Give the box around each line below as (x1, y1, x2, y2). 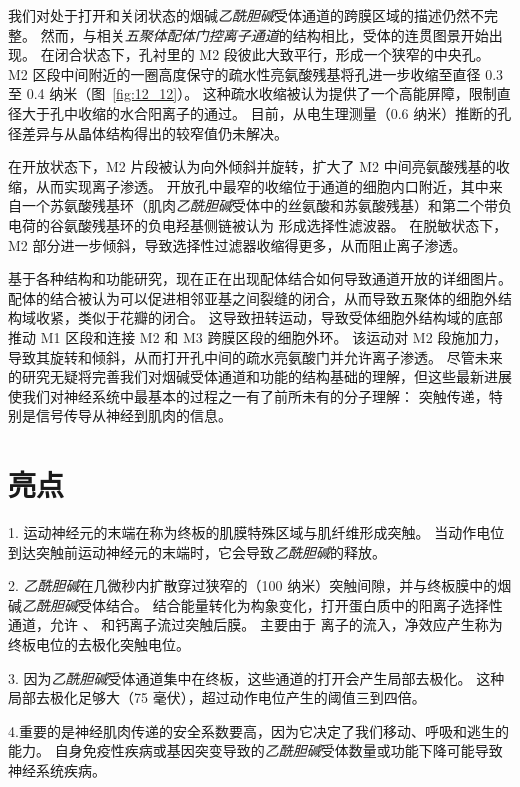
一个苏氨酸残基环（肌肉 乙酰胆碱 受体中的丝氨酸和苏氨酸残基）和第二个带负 (21, 195, 512, 216)
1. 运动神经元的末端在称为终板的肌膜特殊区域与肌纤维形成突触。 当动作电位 (8, 522, 505, 542)
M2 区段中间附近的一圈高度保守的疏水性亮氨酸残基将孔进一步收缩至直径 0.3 (8, 63, 504, 84)
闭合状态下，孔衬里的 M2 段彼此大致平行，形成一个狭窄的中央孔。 (54, 44, 490, 65)
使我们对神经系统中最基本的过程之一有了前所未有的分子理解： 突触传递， (8, 385, 489, 406)
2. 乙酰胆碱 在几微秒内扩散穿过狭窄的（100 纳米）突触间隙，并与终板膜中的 (8, 575, 498, 596)
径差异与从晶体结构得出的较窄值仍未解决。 (8, 122, 288, 143)
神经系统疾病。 (8, 759, 106, 780)
